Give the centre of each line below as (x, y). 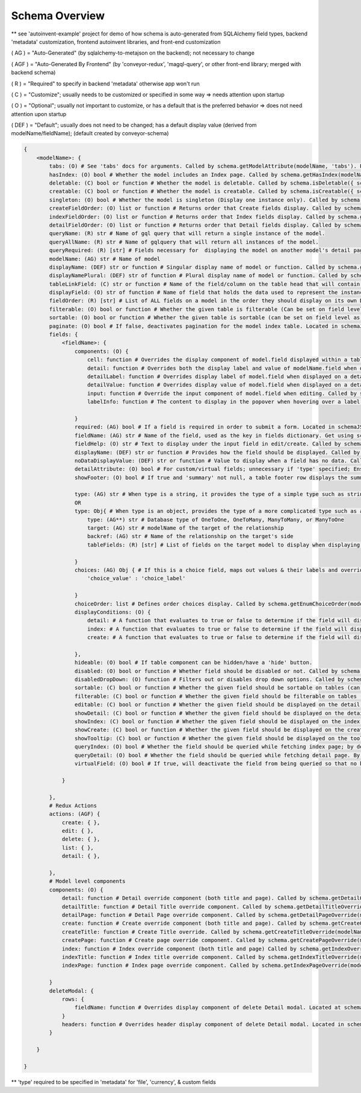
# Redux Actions (73, 805)
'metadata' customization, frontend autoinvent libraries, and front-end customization (116, 41)
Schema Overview (58, 16)
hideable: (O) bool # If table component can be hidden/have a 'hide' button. (193, 663)
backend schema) (33, 73)
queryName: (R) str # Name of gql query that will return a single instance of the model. (187, 234)
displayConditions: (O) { (113, 612)
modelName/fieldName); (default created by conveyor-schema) (90, 133)
